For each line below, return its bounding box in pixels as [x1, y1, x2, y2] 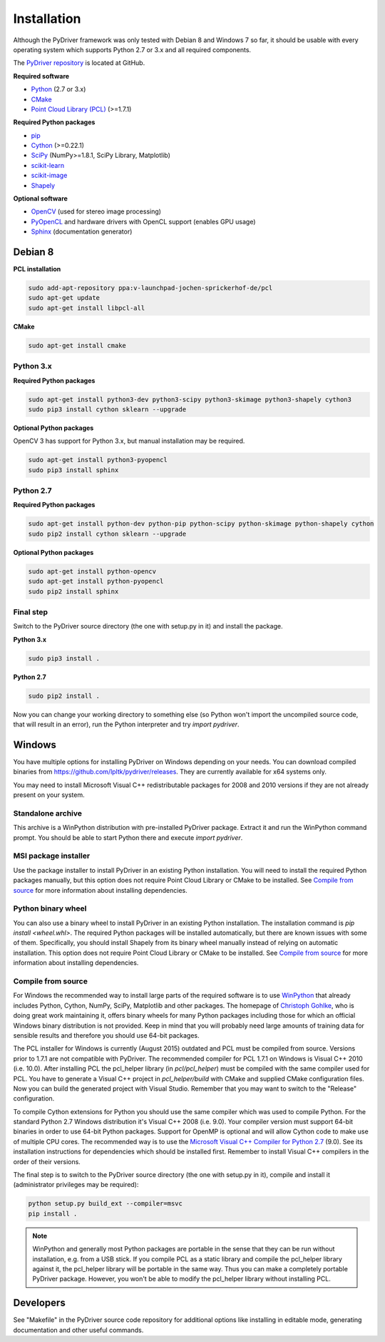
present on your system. [13, 791, 85, 799]
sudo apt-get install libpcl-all [28, 304, 145, 312]
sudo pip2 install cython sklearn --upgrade [28, 529, 187, 538]
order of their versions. [13, 1157, 81, 1166]
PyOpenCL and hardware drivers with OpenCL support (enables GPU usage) [31, 217, 256, 226]
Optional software [13, 194, 68, 203]
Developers [13, 1297, 66, 1309]
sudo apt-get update [28, 294, 100, 302]
